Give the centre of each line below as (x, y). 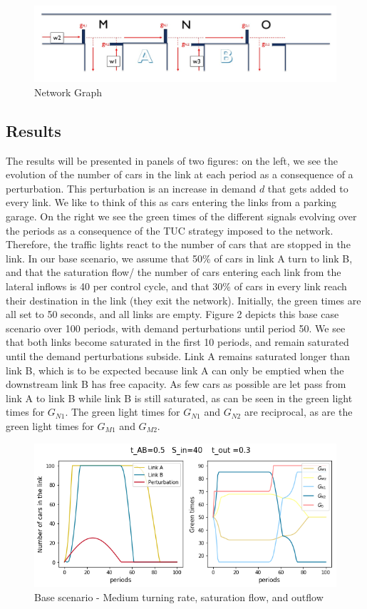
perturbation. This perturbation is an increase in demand (131, 188)
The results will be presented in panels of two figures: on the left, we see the (172, 160)
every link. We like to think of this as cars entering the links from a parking (171, 202)
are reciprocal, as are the (298, 412)
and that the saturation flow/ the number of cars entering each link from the (174, 272)
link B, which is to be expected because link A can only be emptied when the (175, 370)
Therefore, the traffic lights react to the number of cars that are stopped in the (178, 244)
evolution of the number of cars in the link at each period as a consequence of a (180, 174)
